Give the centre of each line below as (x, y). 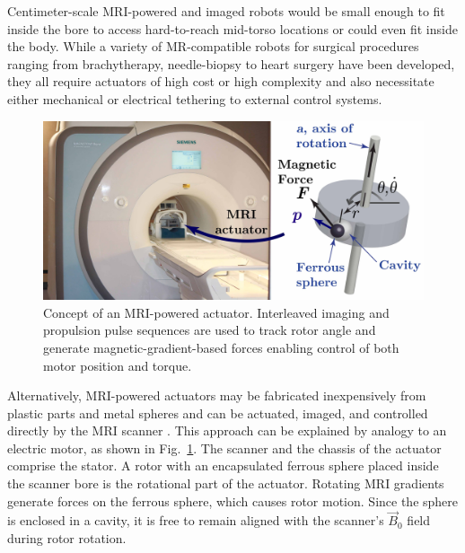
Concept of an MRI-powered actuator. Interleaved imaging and (216, 312)
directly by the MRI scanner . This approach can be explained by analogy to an (227, 430)
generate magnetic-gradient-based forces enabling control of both (221, 347)
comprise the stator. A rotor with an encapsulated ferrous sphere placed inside (223, 465)
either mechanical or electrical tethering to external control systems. (195, 98)
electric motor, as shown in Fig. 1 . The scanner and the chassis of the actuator (224, 448)
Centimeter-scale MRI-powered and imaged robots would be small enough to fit (226, 11)
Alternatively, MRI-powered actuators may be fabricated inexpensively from (217, 395)
